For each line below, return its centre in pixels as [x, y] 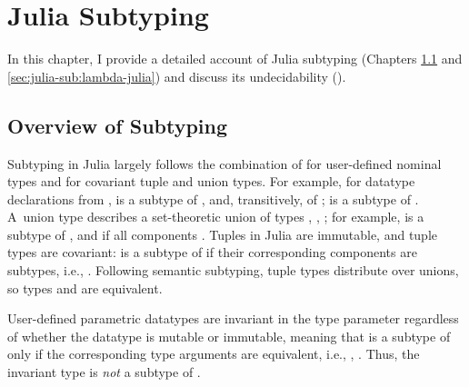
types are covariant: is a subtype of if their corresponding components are [212, 252]
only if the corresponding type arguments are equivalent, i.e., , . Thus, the [214, 354]
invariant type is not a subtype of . [104, 372]
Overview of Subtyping [118, 125]
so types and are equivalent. [85, 288]
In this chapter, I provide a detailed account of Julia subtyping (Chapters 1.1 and [235, 59]
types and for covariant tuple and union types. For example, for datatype [211, 181]
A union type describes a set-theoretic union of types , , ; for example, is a [216, 217]
